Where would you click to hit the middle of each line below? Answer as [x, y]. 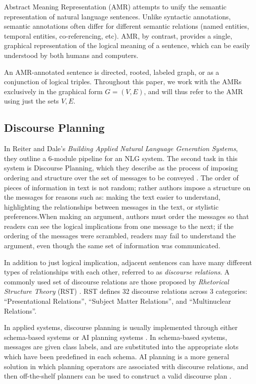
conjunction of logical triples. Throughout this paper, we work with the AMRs [123, 82]
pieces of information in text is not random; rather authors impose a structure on [127, 187]
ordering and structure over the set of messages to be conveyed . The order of [121, 177]
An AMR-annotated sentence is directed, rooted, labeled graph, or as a [112, 72]
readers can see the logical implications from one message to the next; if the [119, 226]
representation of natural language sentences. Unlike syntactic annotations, [117, 16]
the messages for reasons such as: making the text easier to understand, [112, 197]
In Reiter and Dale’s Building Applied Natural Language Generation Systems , [121, 148]
